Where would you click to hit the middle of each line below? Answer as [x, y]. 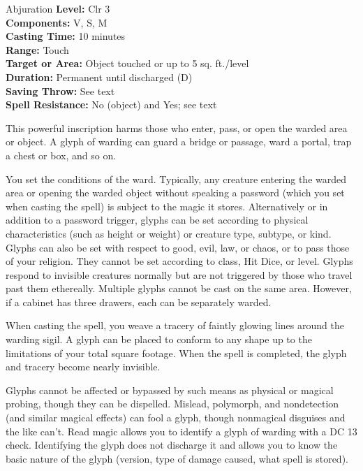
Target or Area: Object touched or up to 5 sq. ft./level [127, 63]
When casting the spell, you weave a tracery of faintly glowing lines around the [175, 325]
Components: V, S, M [57, 22]
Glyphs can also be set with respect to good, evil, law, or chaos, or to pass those [178, 247]
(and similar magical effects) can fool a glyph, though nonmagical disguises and [176, 418]
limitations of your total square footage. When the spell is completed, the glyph [176, 353]
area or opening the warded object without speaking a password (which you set [175, 193]
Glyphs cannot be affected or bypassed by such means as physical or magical [170, 390]
